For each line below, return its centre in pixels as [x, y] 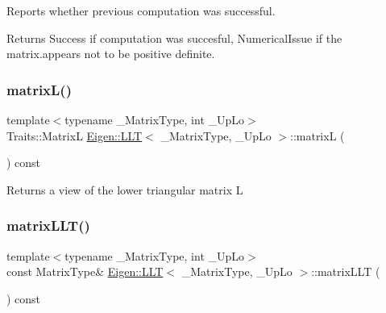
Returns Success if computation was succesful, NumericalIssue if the [174, 38]
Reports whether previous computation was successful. [141, 10]
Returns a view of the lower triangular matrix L [125, 189]
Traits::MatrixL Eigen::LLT [75, 135]
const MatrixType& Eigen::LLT [85, 271]
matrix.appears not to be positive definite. [111, 54]
